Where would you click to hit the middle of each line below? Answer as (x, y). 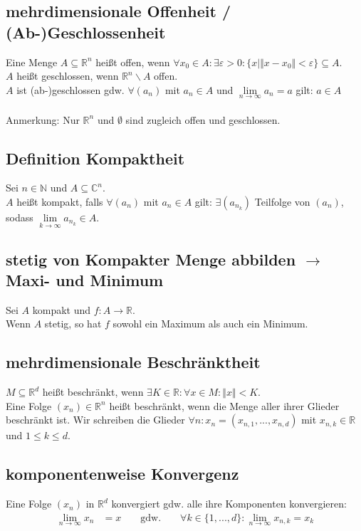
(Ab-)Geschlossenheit (86, 32)
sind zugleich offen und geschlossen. (203, 119)
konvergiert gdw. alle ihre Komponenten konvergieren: (229, 504)
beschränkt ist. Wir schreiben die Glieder (95, 420)
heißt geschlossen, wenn (68, 76)
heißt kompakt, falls (60, 201)
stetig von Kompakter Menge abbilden (151, 259)
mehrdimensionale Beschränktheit (133, 362)
